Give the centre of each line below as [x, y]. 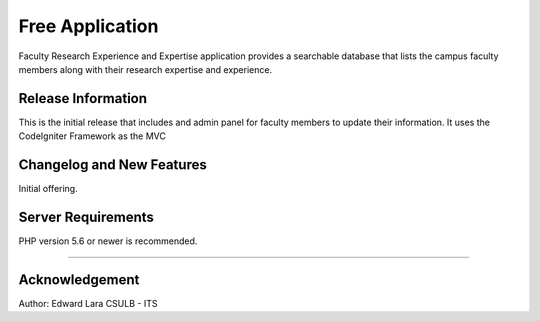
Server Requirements [86, 216]
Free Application [88, 26]
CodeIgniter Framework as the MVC [92, 136]
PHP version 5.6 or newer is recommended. [108, 241]
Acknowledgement [79, 279]
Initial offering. [48, 189]
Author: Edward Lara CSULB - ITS [88, 303]
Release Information [83, 98]
